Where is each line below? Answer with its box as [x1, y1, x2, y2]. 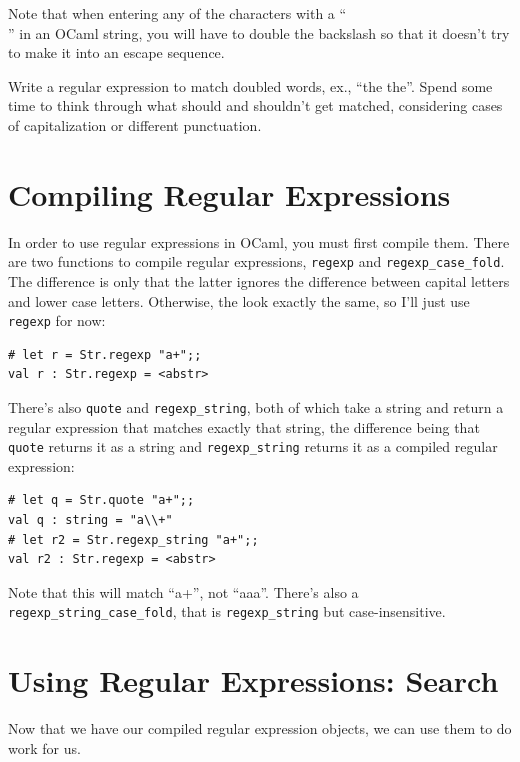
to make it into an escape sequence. [8, 42, 225, 63]
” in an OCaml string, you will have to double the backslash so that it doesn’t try [8, 22, 510, 43]
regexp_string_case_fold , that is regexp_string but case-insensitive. [8, 601, 446, 622]
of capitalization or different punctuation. [8, 114, 262, 135]
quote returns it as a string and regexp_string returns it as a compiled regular [8, 436, 498, 457]
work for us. [8, 737, 81, 758]
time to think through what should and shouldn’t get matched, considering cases [8, 95, 503, 116]
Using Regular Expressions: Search [8, 660, 499, 701]
